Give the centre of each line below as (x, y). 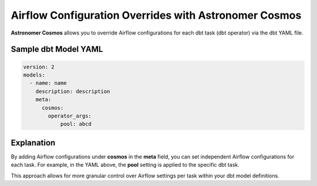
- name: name (48, 83)
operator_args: (70, 116)
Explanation (33, 142)
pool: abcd (76, 124)
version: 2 (39, 67)
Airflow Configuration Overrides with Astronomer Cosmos (156, 15)
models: (34, 75)
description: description (73, 91)
